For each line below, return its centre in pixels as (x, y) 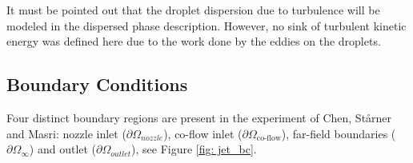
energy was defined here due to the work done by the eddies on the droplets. (194, 41)
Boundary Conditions (97, 84)
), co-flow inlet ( (203, 133)
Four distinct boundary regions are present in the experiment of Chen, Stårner (199, 117)
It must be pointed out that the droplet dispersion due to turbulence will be (193, 10)
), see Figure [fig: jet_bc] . (194, 149)
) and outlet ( (63, 149)
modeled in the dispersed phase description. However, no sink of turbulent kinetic (206, 25)
